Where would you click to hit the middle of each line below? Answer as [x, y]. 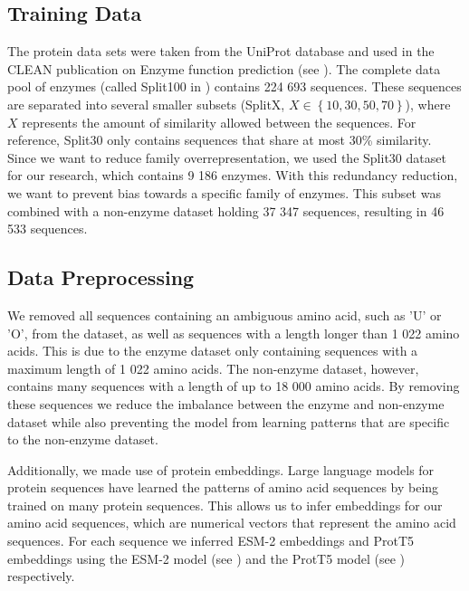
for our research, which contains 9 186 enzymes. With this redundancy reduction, [233, 175]
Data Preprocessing [101, 277]
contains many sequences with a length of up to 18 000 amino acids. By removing [234, 386]
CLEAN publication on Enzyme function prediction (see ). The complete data [224, 68]
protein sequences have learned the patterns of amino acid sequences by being [223, 487]
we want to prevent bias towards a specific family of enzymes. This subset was [224, 192]
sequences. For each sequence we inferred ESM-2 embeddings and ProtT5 [211, 541]
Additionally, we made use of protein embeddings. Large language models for [221, 469]
